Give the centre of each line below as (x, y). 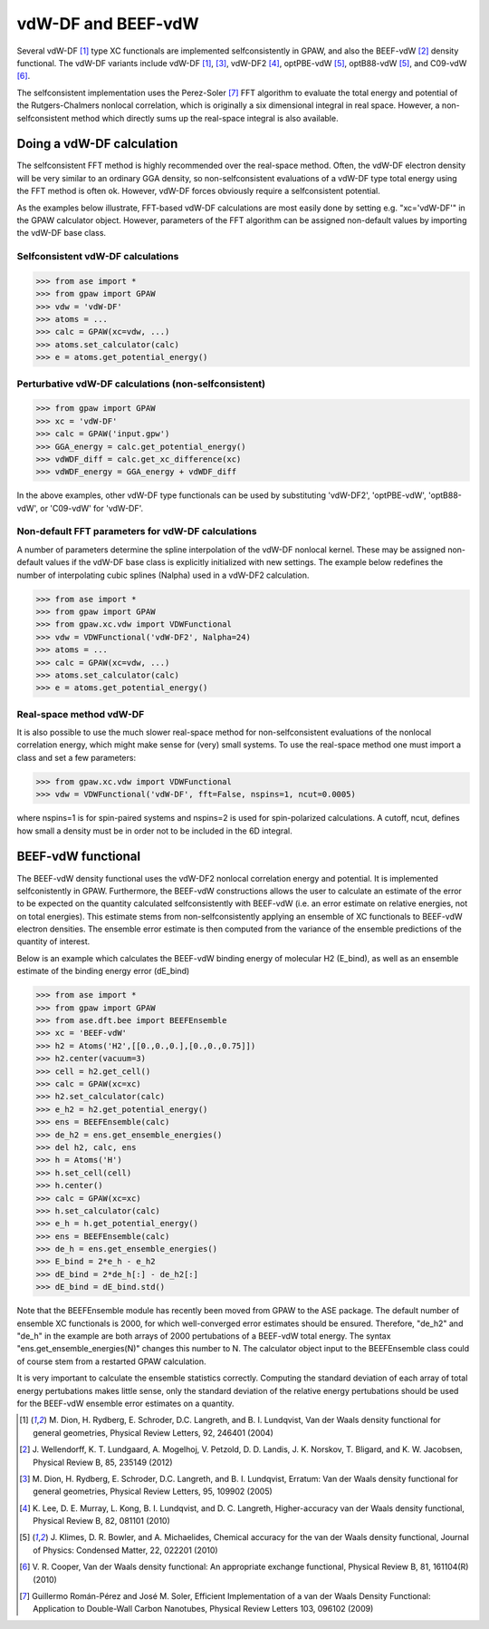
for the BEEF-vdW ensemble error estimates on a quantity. (125, 1403)
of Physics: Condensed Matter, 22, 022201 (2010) (125, 1550)
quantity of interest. (53, 941)
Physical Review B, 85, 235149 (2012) (103, 1462)
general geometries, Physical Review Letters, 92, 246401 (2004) (153, 1432)
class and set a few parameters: (76, 757)
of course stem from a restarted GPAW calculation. (111, 1361)
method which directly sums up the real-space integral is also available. (205, 118)
